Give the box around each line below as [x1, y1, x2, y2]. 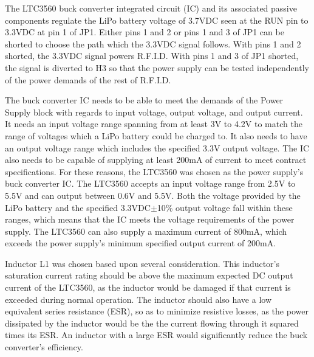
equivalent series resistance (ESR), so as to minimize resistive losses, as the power [5, 305, 309, 317]
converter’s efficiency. [5, 341, 83, 353]
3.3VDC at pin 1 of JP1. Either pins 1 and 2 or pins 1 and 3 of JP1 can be [5, 26, 284, 38]
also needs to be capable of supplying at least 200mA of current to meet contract [5, 153, 307, 166]
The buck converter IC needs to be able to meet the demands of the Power [5, 94, 284, 106]
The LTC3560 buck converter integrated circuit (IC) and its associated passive [5, 2, 297, 14]
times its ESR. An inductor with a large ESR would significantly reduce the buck [5, 328, 308, 341]
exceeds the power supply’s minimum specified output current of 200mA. [5, 237, 276, 249]
